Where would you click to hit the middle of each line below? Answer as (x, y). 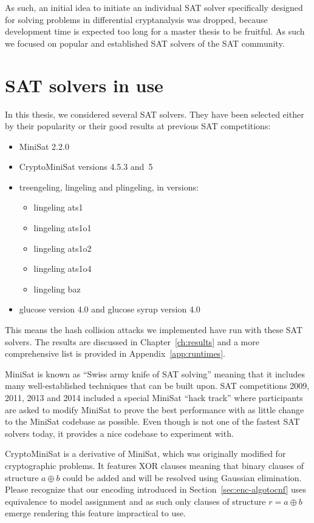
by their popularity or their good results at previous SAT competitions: (138, 126)
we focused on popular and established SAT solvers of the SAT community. (145, 43)
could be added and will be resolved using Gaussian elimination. (182, 477)
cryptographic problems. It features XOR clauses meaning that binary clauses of (155, 465)
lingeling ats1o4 (63, 268)
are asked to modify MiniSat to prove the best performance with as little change (155, 409)
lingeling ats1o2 (63, 248)
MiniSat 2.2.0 (44, 146)
